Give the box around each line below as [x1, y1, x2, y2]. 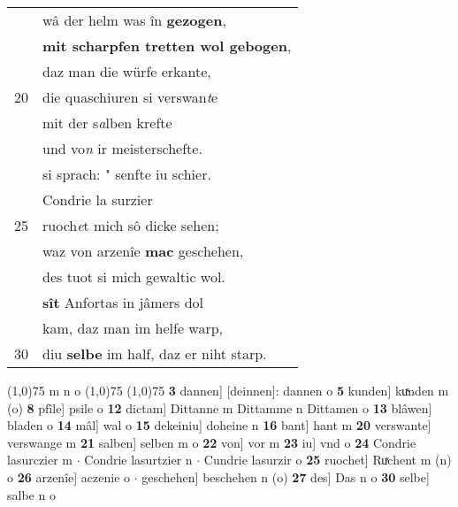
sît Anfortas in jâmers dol [42, 292, 204, 312]
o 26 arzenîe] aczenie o [7, 467, 131, 486]
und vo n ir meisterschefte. [42, 138, 202, 158]
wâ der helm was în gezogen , [42, 10, 226, 30]
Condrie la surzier [42, 189, 153, 210]
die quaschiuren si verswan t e [42, 87, 218, 107]
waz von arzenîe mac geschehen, [42, 241, 244, 261]
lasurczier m [7, 450, 73, 469]
